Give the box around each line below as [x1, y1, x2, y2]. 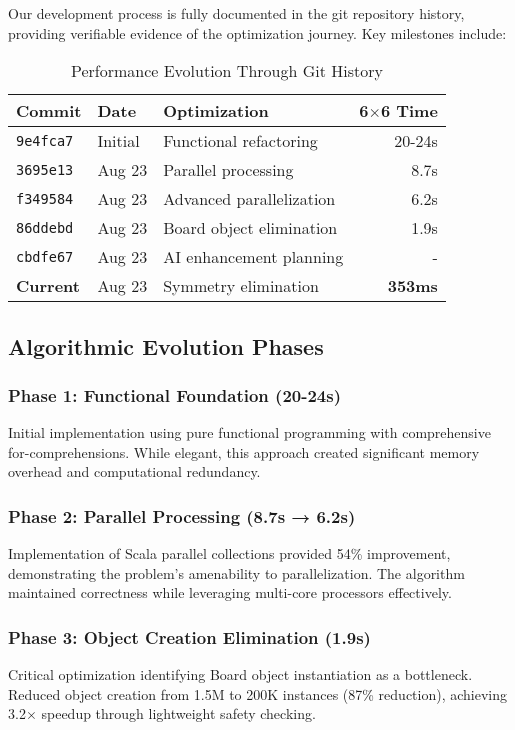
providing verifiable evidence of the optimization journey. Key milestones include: [8, 22, 507, 43]
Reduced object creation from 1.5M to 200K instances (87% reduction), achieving [8, 683, 508, 704]
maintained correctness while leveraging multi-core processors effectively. [8, 582, 452, 603]
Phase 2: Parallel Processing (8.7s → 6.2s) [8, 503, 356, 528]
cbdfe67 [16, 248, 74, 265]
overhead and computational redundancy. [8, 461, 261, 482]
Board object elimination [163, 216, 338, 240]
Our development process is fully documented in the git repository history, [8, 3, 465, 23]
